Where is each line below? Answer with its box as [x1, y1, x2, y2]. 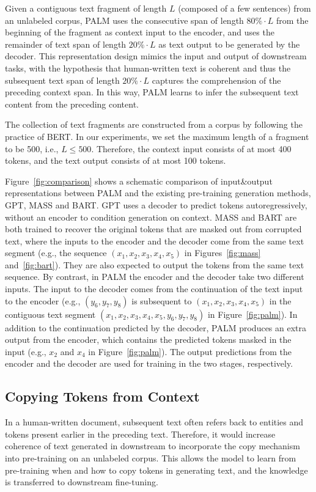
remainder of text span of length [5, 37, 127, 50]
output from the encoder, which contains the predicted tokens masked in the [5, 333, 292, 346]
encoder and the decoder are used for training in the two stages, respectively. [5, 357, 293, 370]
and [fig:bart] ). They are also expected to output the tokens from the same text [5, 258, 304, 271]
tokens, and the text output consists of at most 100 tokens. [5, 154, 226, 167]
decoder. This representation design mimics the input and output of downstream [5, 50, 307, 62]
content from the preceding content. [5, 97, 139, 110]
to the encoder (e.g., [5, 294, 81, 307]
